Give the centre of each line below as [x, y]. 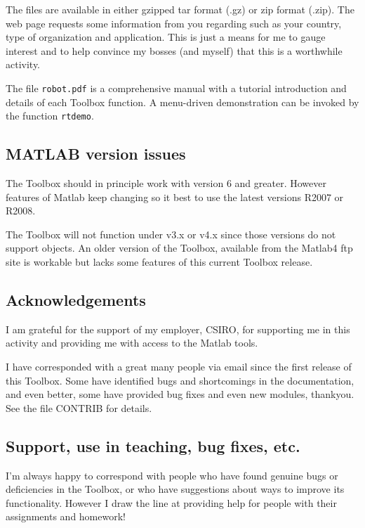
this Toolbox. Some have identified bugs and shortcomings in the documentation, [180, 380]
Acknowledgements [76, 300]
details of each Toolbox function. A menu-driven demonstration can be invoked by [182, 102]
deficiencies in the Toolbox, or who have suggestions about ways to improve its [175, 489]
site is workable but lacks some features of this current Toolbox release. [159, 262]
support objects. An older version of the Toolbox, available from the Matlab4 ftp [179, 248]
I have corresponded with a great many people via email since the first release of [179, 367]
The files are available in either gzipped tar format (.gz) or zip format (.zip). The [180, 9]
